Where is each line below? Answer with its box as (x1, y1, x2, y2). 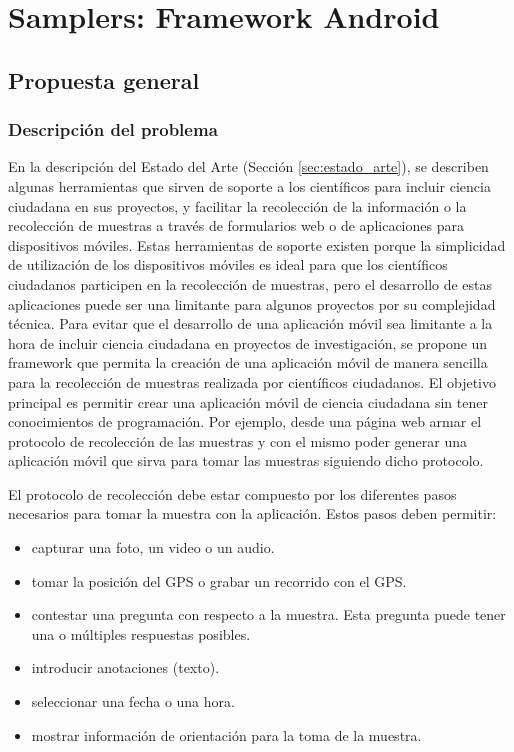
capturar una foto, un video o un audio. (31, 537, 275, 558)
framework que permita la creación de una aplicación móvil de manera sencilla (8, 352, 488, 373)
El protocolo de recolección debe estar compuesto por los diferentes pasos (8, 483, 457, 504)
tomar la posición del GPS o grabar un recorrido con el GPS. (31, 570, 407, 591)
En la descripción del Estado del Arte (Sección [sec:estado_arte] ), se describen (8, 156, 489, 177)
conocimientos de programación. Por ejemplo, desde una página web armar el (8, 411, 482, 432)
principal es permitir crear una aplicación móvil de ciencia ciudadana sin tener (8, 391, 488, 412)
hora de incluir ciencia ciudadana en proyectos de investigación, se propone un (8, 332, 488, 353)
